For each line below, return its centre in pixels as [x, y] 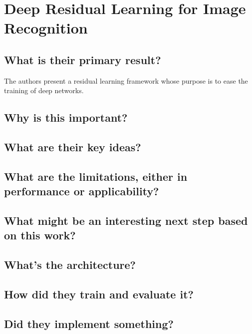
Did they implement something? [89, 323]
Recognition [46, 28]
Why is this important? [66, 117]
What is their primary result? [83, 59]
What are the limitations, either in [96, 176]
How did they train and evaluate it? [99, 294]
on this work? [40, 235]
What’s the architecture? [70, 265]
